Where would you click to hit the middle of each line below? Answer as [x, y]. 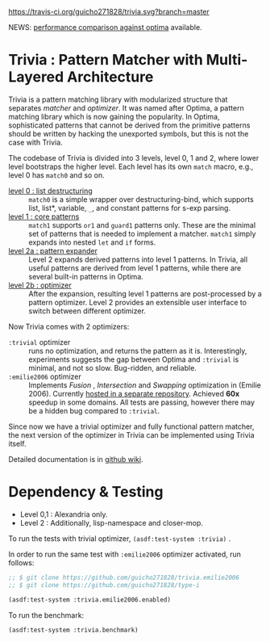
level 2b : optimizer [40, 285]
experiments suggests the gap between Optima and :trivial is [134, 359]
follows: [21, 562]
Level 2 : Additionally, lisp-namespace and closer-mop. [112, 522]
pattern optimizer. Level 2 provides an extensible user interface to [138, 302]
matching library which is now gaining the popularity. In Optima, [114, 116]
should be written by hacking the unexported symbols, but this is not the [129, 133]
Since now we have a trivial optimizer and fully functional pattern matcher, [131, 426]
